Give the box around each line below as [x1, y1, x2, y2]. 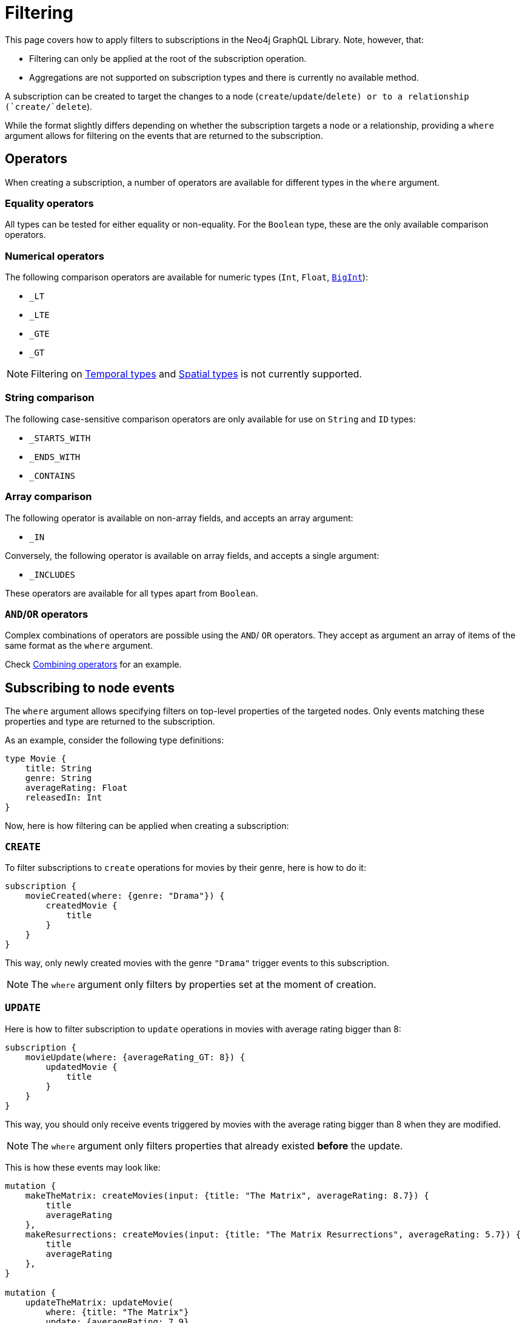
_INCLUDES [29, 569, 75, 580]
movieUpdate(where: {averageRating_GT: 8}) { [25, 1052, 246, 1062]
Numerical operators [5, 249, 104, 262]
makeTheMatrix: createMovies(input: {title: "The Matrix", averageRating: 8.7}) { [25, 1190, 429, 1200]
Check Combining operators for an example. [5, 659, 182, 670]
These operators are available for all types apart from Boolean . [5, 587, 258, 598]
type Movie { [5, 754, 67, 764]
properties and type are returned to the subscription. [5, 716, 215, 727]
